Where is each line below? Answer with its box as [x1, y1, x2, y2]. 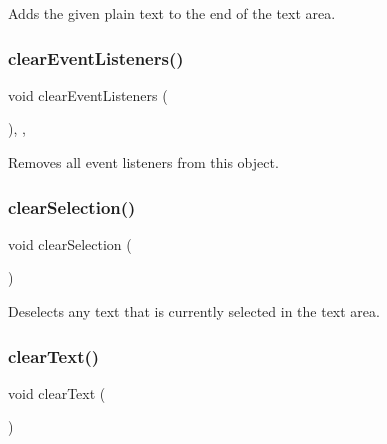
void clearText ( [8, 382, 106, 403]
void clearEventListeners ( [8, 84, 168, 105]
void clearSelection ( [8, 233, 132, 254]
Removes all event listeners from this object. [8, 152, 279, 172]
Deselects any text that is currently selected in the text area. [8, 301, 380, 321]
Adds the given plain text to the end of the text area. [8, 3, 336, 23]
